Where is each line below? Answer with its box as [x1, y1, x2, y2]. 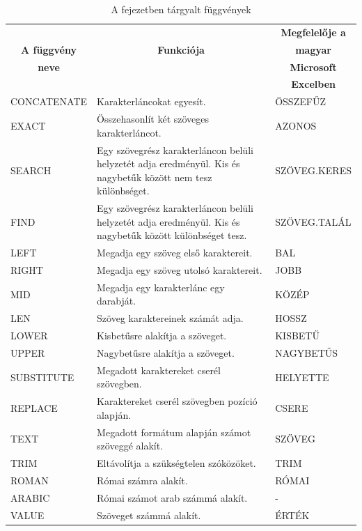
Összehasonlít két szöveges [97, 111, 210, 126]
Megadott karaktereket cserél [97, 362, 221, 377]
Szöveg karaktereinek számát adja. [97, 311, 244, 325]
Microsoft [290, 59, 337, 74]
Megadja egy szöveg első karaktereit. [97, 245, 253, 260]
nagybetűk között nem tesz [97, 169, 212, 184]
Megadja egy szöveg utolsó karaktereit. [97, 263, 262, 277]
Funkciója [157, 42, 205, 56]
